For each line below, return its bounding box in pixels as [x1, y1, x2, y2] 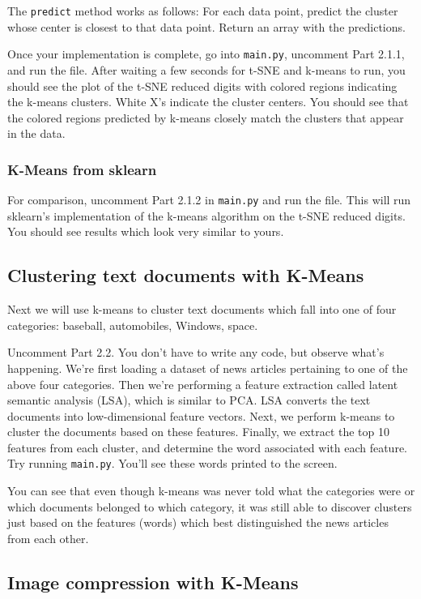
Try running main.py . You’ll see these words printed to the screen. [7, 455, 338, 472]
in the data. [7, 125, 66, 142]
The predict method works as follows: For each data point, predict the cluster [7, 2, 398, 19]
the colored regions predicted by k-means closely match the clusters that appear [7, 109, 404, 126]
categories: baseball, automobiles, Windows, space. [7, 316, 258, 333]
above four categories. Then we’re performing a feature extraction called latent [7, 375, 398, 392]
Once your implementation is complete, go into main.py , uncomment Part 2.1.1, [7, 45, 405, 62]
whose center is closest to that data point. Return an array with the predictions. [7, 18, 406, 35]
